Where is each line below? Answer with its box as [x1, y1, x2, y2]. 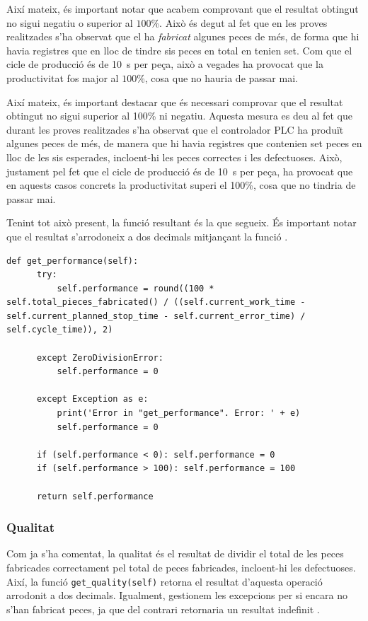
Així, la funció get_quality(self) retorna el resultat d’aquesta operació [6, 574, 323, 588]
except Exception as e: [36, 394, 149, 405]
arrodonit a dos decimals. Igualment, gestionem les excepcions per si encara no [6, 588, 348, 603]
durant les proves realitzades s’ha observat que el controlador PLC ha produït [6, 122, 344, 137]
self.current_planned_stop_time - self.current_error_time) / [6, 310, 306, 321]
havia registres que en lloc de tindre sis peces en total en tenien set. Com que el [6, 42, 352, 57]
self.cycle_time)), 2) [6, 325, 113, 335]
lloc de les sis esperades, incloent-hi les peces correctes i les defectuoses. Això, [6, 149, 343, 164]
